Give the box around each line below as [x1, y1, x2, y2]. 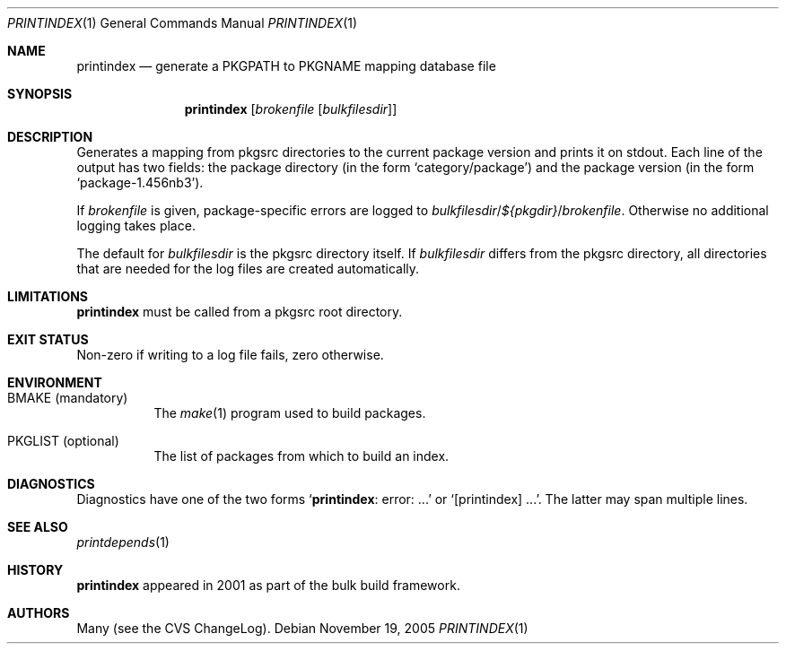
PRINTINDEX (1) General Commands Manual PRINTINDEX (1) [7, 15, 358, 30]
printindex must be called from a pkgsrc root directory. [76, 304, 403, 319]
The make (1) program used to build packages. [153, 405, 426, 421]
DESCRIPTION [7, 129, 93, 144]
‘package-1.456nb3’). [76, 175, 204, 190]
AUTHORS [7, 605, 70, 621]
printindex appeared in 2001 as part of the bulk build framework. [76, 577, 460, 593]
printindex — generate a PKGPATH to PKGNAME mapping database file [76, 58, 496, 74]
